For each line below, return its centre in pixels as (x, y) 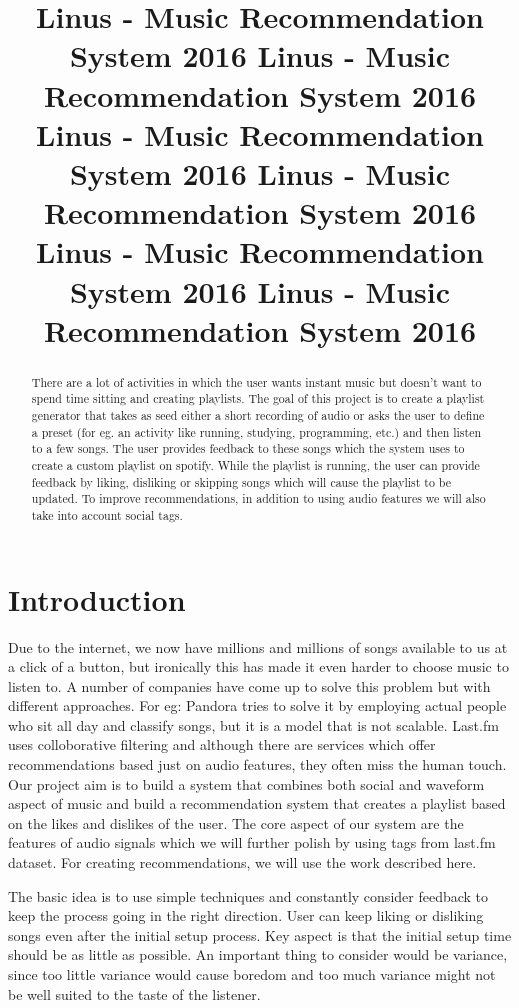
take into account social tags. (107, 514)
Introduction (97, 598)
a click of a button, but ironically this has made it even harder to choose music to (258, 666)
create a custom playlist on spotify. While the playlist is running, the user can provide (255, 464)
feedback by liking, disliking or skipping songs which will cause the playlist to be (241, 481)
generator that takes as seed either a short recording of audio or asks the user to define (258, 414)
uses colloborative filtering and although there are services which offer (222, 744)
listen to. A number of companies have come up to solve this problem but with (249, 685)
